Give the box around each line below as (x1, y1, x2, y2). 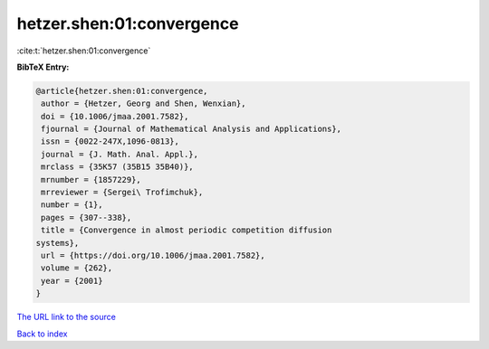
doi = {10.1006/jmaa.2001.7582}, (41, 111, 189, 121)
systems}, (35, 238, 80, 248)
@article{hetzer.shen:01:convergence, (35, 86, 208, 96)
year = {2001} (41, 276, 103, 286)
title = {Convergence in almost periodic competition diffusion (41, 225, 332, 235)
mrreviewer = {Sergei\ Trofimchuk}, (41, 187, 204, 198)
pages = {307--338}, (41, 212, 132, 222)
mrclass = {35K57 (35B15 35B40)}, (41, 162, 194, 172)
